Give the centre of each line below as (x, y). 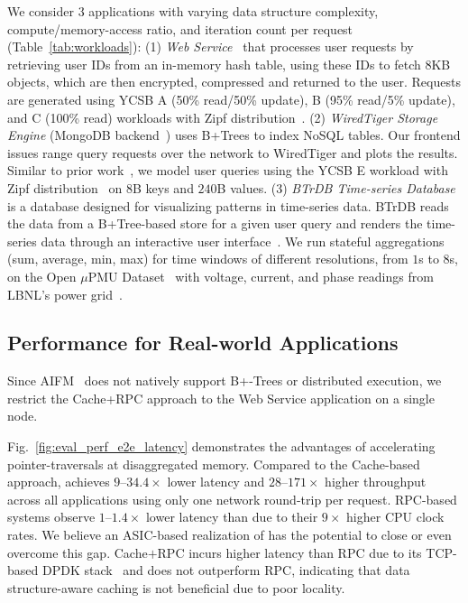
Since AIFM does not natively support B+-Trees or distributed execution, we (225, 380)
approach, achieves (59, 482)
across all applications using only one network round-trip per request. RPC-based (232, 499)
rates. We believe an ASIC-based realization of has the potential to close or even (229, 535)
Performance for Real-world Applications (203, 343)
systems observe (51, 517)
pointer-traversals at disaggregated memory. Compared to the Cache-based (214, 464)
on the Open (42, 276)
